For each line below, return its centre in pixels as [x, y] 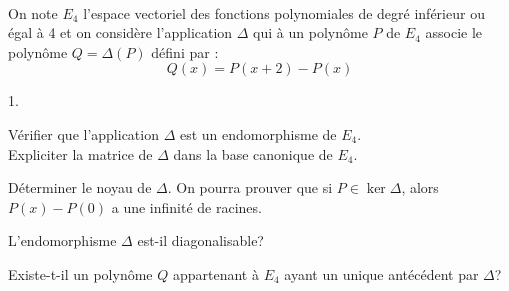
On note [33, 12]
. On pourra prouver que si [250, 187]
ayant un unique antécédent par [381, 273]
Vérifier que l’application [83, 133]
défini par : [185, 51]
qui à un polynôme [310, 32]
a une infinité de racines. [186, 206]
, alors [420, 187]
